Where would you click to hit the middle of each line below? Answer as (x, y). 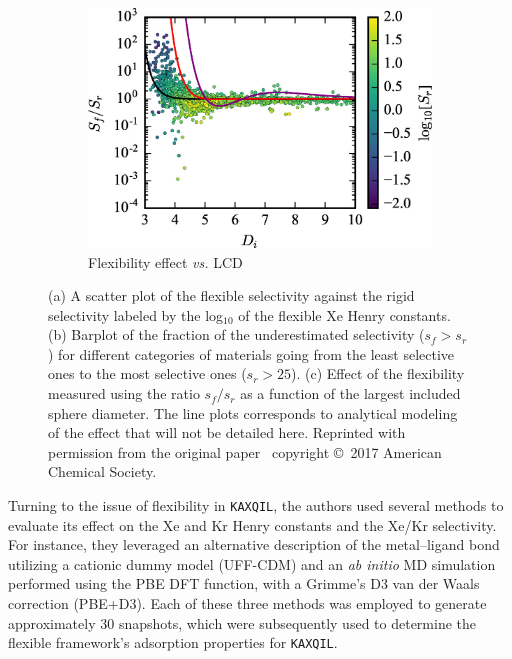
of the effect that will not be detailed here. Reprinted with (227, 432)
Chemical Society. (102, 471)
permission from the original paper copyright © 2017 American (245, 451)
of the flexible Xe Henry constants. (344, 314)
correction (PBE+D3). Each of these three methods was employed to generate (247, 603)
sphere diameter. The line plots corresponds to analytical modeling (253, 412)
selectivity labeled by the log (136, 314)
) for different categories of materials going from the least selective (251, 353)
